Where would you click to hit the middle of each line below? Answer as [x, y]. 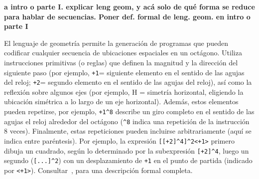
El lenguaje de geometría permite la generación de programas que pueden [116, 43]
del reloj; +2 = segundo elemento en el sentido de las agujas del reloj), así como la [128, 82]
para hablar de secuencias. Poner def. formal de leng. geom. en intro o [127, 16]
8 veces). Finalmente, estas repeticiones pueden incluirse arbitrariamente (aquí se [128, 131]
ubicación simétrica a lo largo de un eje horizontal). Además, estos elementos [121, 101]
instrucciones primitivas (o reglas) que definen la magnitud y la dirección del [121, 62]
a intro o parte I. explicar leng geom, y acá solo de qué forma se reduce [129, 6]
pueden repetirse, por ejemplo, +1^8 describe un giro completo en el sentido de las [129, 111]
